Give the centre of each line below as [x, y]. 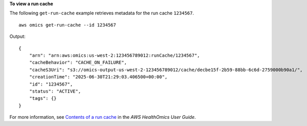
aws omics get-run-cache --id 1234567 [68, 25]
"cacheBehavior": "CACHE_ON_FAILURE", [78, 62]
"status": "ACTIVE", [55, 91]
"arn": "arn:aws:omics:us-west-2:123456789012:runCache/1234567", [114, 55]
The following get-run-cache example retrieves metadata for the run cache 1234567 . [102, 13]
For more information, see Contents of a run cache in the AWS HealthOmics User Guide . [103, 117]
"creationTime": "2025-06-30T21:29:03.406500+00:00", [98, 77]
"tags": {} [43, 98]
